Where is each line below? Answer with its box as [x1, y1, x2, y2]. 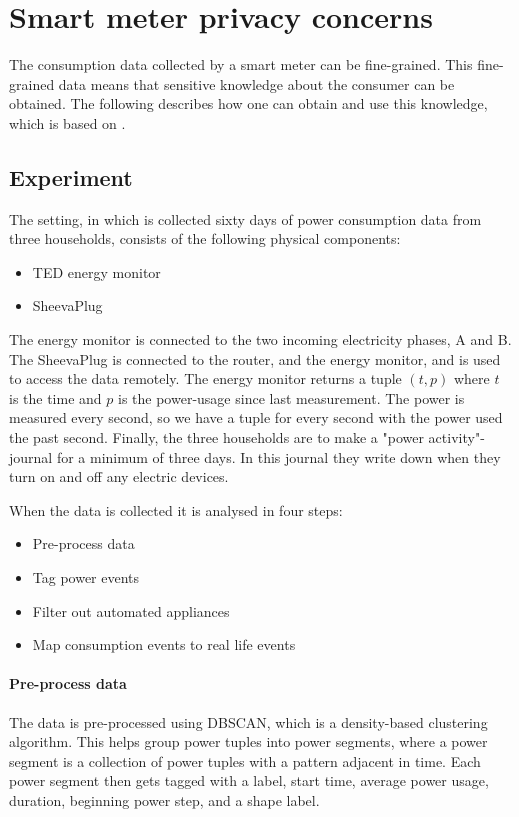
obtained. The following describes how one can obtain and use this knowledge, [9, 93, 488, 114]
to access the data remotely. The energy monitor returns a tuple [9, 368, 402, 389]
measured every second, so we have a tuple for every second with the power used [9, 407, 503, 428]
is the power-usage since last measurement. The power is [118, 387, 465, 408]
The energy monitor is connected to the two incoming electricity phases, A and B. [9, 329, 512, 350]
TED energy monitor [32, 261, 161, 282]
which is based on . [9, 112, 126, 133]
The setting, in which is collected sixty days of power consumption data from [9, 208, 482, 229]
